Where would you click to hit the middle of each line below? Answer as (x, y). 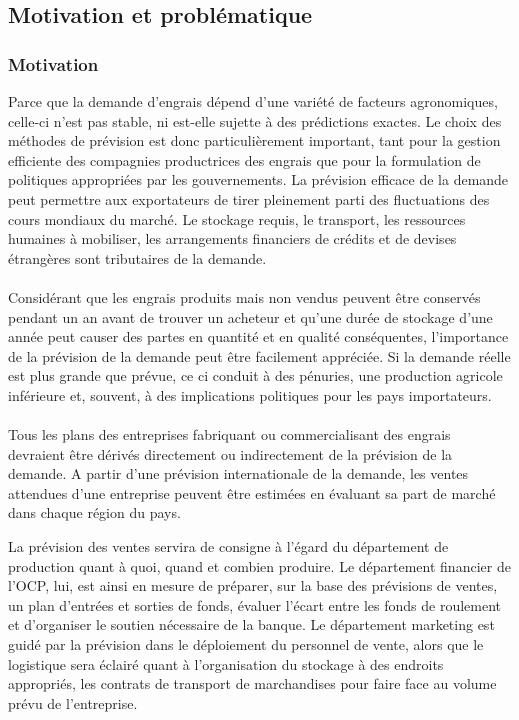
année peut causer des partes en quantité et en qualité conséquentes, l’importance (258, 336)
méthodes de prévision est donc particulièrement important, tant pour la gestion (254, 140)
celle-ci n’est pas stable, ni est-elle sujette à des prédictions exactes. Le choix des (255, 120)
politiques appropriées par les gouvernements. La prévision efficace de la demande (258, 179)
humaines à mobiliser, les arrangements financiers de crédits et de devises (232, 238)
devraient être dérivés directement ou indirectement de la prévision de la (230, 453)
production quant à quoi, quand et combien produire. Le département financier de (259, 565)
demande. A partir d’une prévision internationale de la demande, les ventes (238, 473)
